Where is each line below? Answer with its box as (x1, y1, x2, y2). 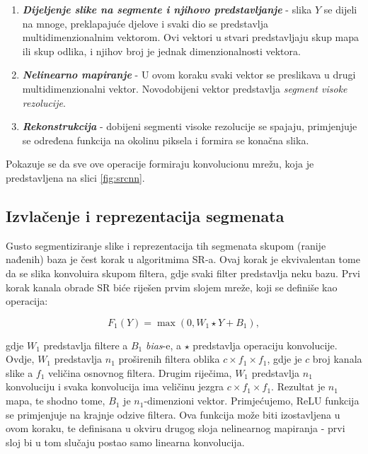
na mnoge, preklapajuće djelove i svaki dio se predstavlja (22, 16, 268, 30)
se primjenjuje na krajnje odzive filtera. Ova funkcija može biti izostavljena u (6, 407, 340, 421)
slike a (6, 365, 33, 380)
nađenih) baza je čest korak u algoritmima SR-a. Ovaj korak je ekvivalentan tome (6, 252, 360, 267)
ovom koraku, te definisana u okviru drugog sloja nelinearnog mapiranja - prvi (6, 421, 345, 436)
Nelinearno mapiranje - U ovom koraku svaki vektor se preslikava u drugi (22, 67, 356, 82)
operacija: (6, 293, 48, 308)
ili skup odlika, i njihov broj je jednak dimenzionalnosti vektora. (22, 43, 301, 58)
